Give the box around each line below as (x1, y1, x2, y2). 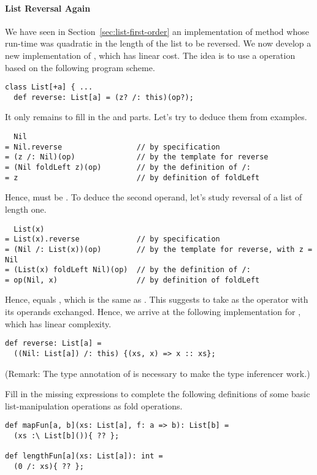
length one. (5, 202, 47, 215)
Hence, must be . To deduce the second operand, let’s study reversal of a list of (5, 191, 302, 203)
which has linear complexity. (5, 317, 112, 330)
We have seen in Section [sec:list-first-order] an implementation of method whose (5, 25, 309, 37)
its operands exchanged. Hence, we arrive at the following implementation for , (5, 305, 301, 318)
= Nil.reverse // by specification (5, 142, 220, 151)
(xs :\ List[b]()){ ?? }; (13, 431, 120, 441)
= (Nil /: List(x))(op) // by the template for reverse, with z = (5, 245, 313, 254)
